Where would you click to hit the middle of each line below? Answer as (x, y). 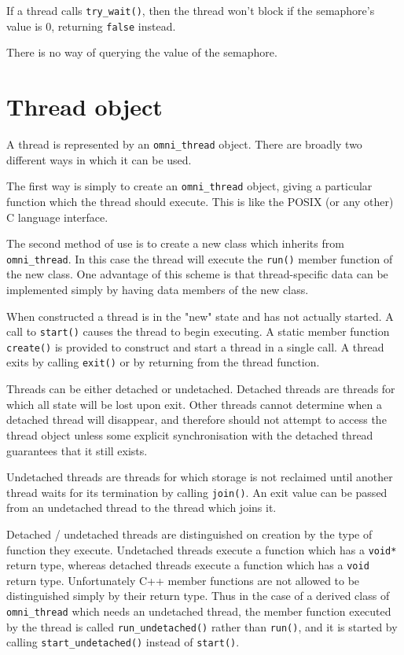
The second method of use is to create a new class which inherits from (175, 243)
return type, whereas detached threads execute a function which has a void (188, 565)
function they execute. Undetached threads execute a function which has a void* (202, 549)
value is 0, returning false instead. (91, 26)
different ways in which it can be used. (99, 159)
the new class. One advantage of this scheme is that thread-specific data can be (197, 274)
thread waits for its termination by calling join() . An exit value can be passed (197, 492)
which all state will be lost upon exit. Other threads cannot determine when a (194, 404)
